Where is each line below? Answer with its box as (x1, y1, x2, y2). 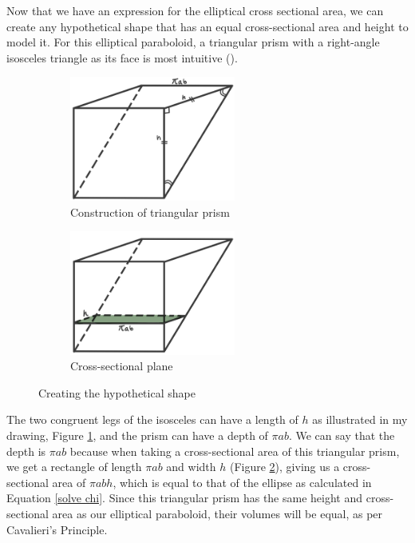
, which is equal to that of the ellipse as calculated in (113, 473, 372, 490)
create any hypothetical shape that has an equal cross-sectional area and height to (6, 18, 409, 34)
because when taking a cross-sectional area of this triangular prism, (69, 442, 400, 459)
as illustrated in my (312, 411, 408, 428)
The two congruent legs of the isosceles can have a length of (6, 411, 298, 428)
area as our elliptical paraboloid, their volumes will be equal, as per (52, 505, 383, 522)
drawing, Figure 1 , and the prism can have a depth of (6, 427, 268, 444)
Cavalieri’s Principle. (6, 521, 108, 537)
